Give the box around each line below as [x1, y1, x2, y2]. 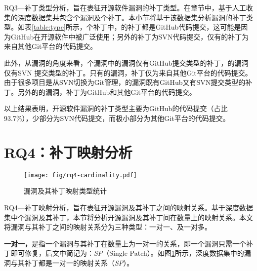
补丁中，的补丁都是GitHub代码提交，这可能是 [93, 22, 241, 32]
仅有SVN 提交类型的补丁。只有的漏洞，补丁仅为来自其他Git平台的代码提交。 [4, 67, 252, 77]
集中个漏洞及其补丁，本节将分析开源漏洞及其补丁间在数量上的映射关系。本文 [4, 212, 253, 222]
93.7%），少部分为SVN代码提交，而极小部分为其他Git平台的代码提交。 [4, 113, 230, 123]
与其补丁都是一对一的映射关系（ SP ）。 [10, 257, 134, 268]
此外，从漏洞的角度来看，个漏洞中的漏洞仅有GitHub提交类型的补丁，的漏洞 [4, 57, 249, 68]
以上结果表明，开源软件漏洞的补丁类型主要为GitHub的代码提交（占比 [4, 103, 228, 114]
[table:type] [32, 22, 66, 32]
